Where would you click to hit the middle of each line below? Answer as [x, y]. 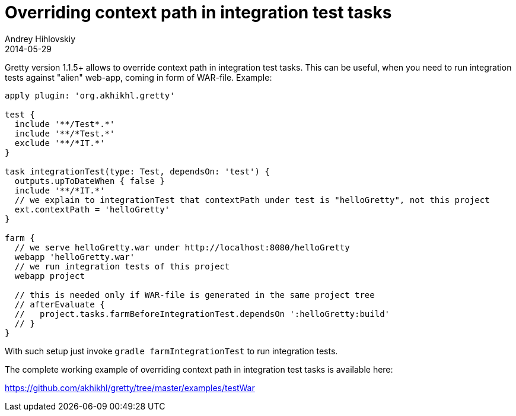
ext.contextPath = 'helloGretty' [92, 209]
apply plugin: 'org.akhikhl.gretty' [90, 95]
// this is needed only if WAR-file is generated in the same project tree [195, 295]
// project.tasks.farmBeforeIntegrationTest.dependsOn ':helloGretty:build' [202, 314]
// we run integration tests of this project [122, 266]
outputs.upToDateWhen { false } [90, 181]
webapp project [50, 276]
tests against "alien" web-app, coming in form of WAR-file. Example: [138, 77]
